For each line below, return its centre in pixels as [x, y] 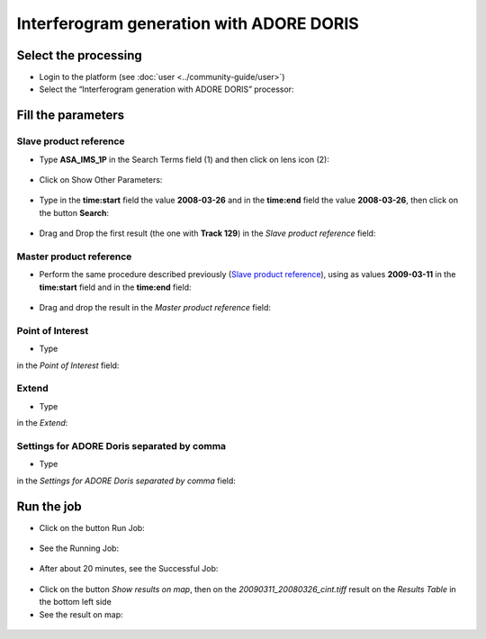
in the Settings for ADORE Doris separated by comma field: [126, 481]
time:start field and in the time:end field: [116, 287]
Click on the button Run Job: [92, 527]
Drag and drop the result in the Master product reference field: [155, 308]
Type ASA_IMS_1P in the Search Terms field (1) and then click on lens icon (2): [184, 159]
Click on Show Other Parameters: [101, 180]
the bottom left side [75, 602]
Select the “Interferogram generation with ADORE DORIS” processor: [166, 89]
